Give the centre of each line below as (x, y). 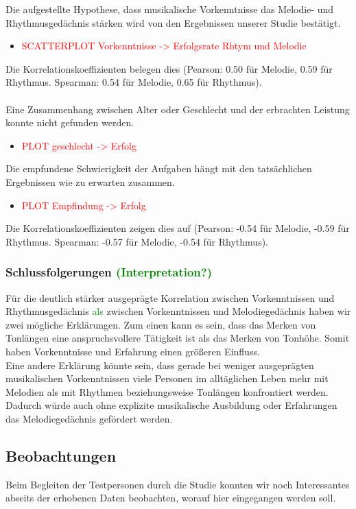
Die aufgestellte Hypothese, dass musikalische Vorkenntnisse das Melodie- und (170, 9)
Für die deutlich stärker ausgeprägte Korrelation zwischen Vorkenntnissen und (170, 297)
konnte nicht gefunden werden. (70, 122)
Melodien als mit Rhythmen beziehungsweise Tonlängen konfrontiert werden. (167, 391)
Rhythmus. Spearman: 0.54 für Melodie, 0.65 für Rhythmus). (134, 82)
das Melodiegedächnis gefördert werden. (89, 418)
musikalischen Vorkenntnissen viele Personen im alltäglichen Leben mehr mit (167, 378)
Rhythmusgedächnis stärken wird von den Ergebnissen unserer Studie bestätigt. (173, 22)
